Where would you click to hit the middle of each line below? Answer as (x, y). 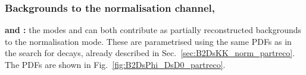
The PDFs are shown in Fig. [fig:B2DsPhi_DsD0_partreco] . (115, 64)
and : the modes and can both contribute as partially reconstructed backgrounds (153, 30)
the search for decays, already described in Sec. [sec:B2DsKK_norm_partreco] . (150, 53)
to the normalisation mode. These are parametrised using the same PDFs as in (148, 41)
